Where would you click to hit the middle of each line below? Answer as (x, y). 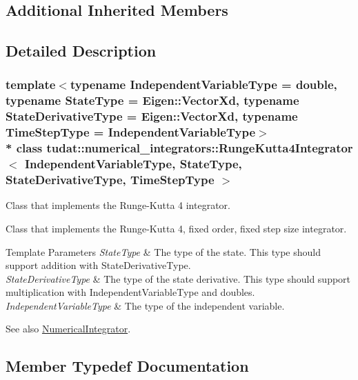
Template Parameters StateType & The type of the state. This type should (163, 251)
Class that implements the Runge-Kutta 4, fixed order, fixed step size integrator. (176, 228)
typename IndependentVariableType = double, (203, 84)
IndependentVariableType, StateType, (133, 164)
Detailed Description (81, 51)
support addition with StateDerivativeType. (98, 265)
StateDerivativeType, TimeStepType (110, 180)
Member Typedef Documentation (127, 366)
